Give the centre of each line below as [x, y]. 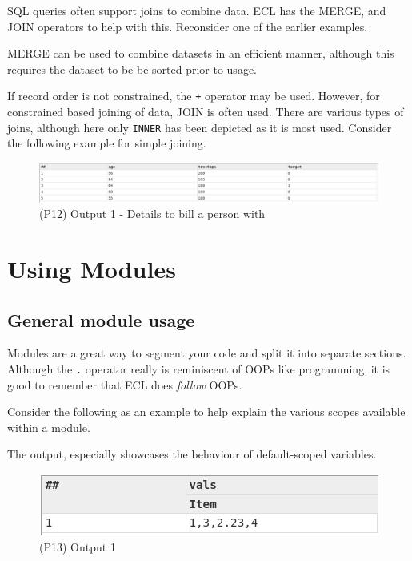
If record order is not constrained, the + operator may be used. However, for [194, 96]
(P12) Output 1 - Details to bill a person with [152, 214]
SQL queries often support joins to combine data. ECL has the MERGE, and [197, 10]
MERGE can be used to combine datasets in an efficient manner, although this [201, 53]
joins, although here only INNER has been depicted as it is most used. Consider [200, 127]
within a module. [49, 427]
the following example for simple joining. [107, 143]
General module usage [101, 319]
